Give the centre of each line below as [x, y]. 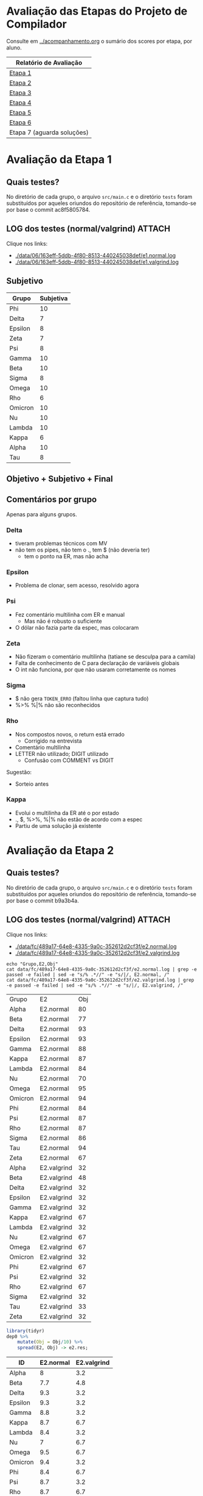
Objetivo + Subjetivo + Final [60, 479]
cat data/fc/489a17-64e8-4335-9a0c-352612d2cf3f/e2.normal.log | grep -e [102, 969]
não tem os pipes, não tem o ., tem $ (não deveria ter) [82, 550]
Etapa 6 [20, 122]
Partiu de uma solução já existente [58, 825]
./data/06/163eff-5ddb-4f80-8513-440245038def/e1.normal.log [95, 255]
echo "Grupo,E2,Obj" [33, 964]
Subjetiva [54, 298]
